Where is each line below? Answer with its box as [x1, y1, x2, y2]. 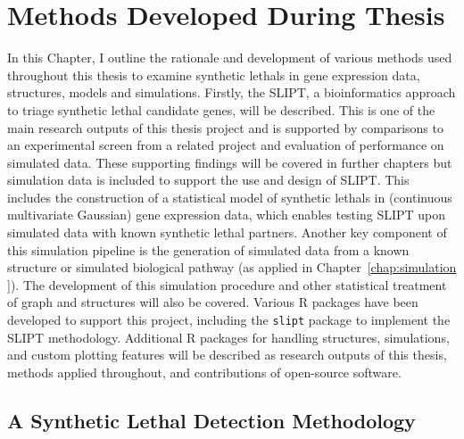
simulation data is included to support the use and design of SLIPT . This [7, 170, 410, 189]
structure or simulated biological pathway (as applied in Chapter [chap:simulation [7, 258, 457, 277]
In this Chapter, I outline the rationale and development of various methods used [7, 48, 452, 67]
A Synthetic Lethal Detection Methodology [7, 406, 416, 434]
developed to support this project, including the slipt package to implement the [7, 311, 451, 329]
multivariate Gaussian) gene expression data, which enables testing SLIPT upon [7, 205, 446, 224]
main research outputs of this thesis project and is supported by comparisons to [7, 118, 443, 137]
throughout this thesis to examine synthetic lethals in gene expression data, [7, 65, 420, 84]
